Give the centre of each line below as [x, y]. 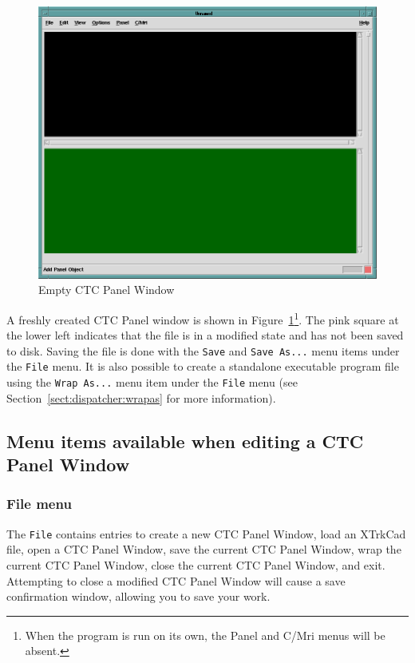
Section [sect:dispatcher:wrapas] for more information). [141, 397]
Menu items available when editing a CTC [185, 441]
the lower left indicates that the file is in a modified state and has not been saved [205, 335]
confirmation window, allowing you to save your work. [138, 596]
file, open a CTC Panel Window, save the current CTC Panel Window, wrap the [204, 549]
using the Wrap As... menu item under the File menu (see [152, 382]
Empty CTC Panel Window [107, 290]
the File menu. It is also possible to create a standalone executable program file [203, 366]
